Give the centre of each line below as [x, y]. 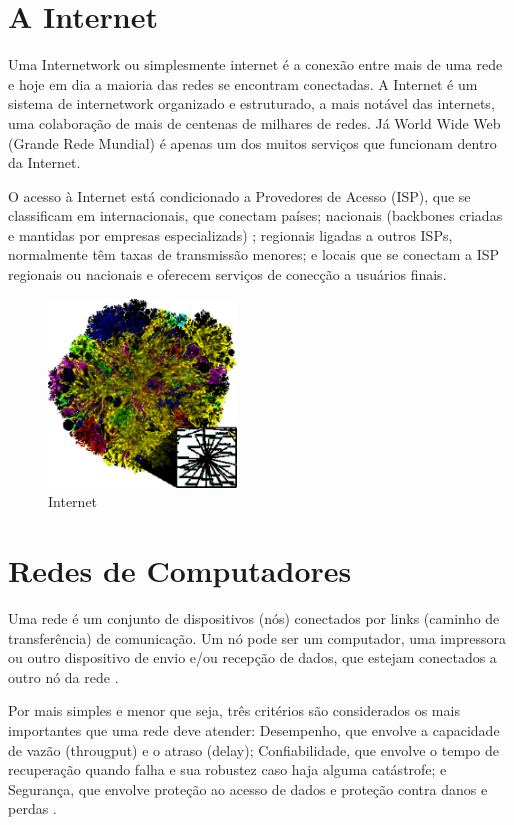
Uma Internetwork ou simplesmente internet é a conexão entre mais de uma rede [255, 64]
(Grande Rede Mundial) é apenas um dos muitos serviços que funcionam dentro [252, 142]
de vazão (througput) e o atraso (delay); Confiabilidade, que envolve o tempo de [253, 749]
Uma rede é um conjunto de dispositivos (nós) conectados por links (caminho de [254, 617]
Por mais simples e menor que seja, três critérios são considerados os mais [234, 710]
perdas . [32, 808]
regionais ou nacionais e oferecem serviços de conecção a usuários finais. [227, 274]
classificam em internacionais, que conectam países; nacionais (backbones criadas [255, 215]
